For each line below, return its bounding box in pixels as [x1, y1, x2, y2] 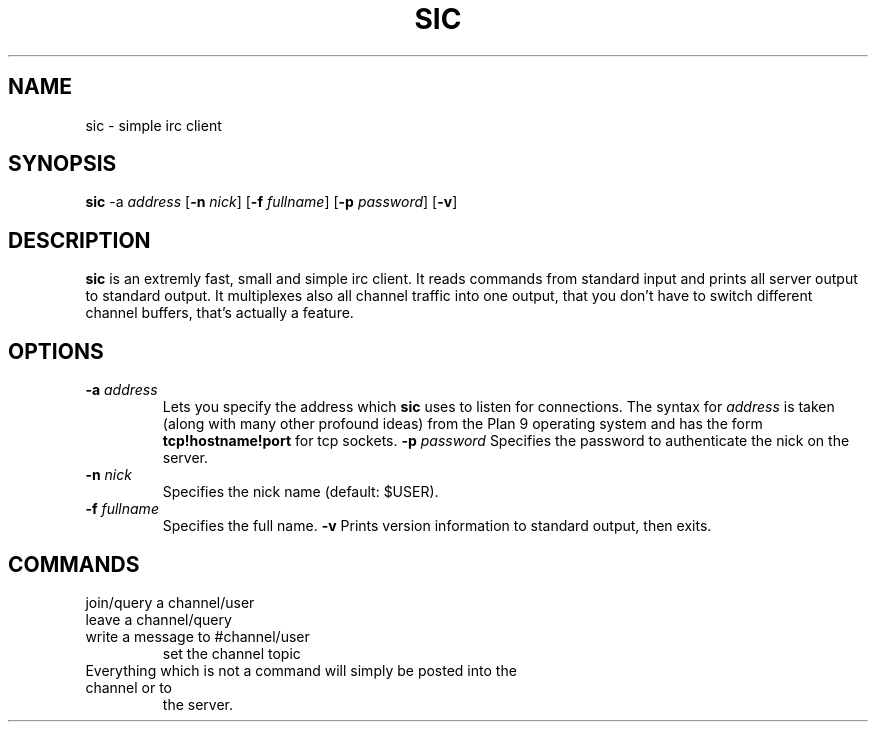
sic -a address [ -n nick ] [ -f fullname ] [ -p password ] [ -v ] [85, 193, 458, 211]
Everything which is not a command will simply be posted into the [85, 661, 517, 679]
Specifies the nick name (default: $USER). [162, 483, 439, 501]
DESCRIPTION [8, 227, 151, 253]
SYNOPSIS [8, 151, 117, 177]
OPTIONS [8, 338, 104, 364]
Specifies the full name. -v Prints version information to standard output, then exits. [162, 517, 712, 535]
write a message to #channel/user [85, 627, 310, 645]
